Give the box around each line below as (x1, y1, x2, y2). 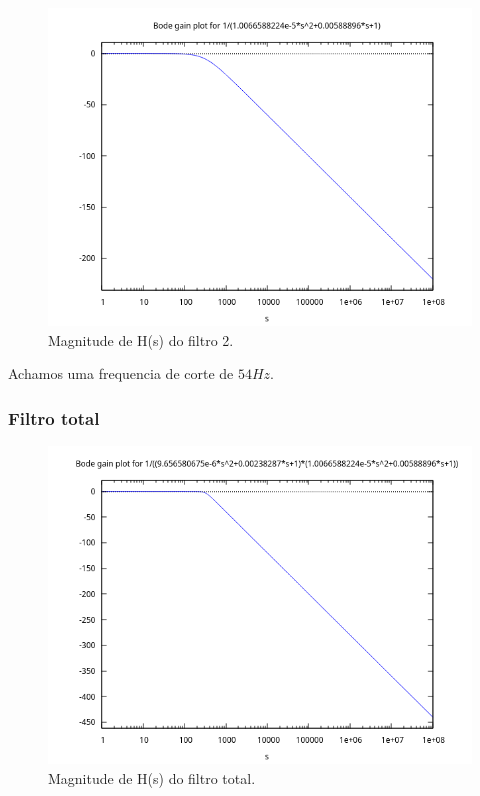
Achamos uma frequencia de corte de (8, 363, 234, 384)
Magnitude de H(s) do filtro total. (48, 767, 256, 788)
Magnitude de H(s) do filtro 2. (48, 329, 234, 350)
